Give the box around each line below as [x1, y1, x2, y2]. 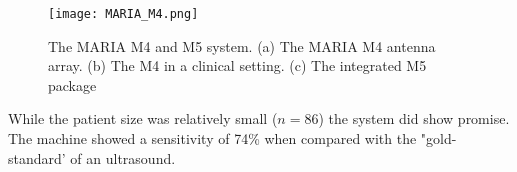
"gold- [420, 128, 457, 149]
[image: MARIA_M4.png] [48, 7, 199, 21]
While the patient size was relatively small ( [8, 108, 278, 129]
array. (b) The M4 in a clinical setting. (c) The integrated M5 [48, 55, 427, 76]
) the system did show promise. [318, 108, 510, 129]
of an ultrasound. [70, 147, 176, 168]
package [48, 74, 97, 95]
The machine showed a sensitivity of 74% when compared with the [8, 128, 417, 149]
